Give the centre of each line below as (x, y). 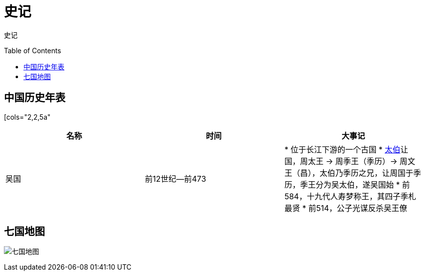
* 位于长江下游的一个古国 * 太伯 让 (346, 149)
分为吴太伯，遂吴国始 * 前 (363, 184)
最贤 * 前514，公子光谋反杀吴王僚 (346, 208)
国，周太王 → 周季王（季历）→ (341, 161)
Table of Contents (33, 50)
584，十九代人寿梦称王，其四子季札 (350, 196)
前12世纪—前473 (175, 179)
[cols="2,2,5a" (27, 117)
